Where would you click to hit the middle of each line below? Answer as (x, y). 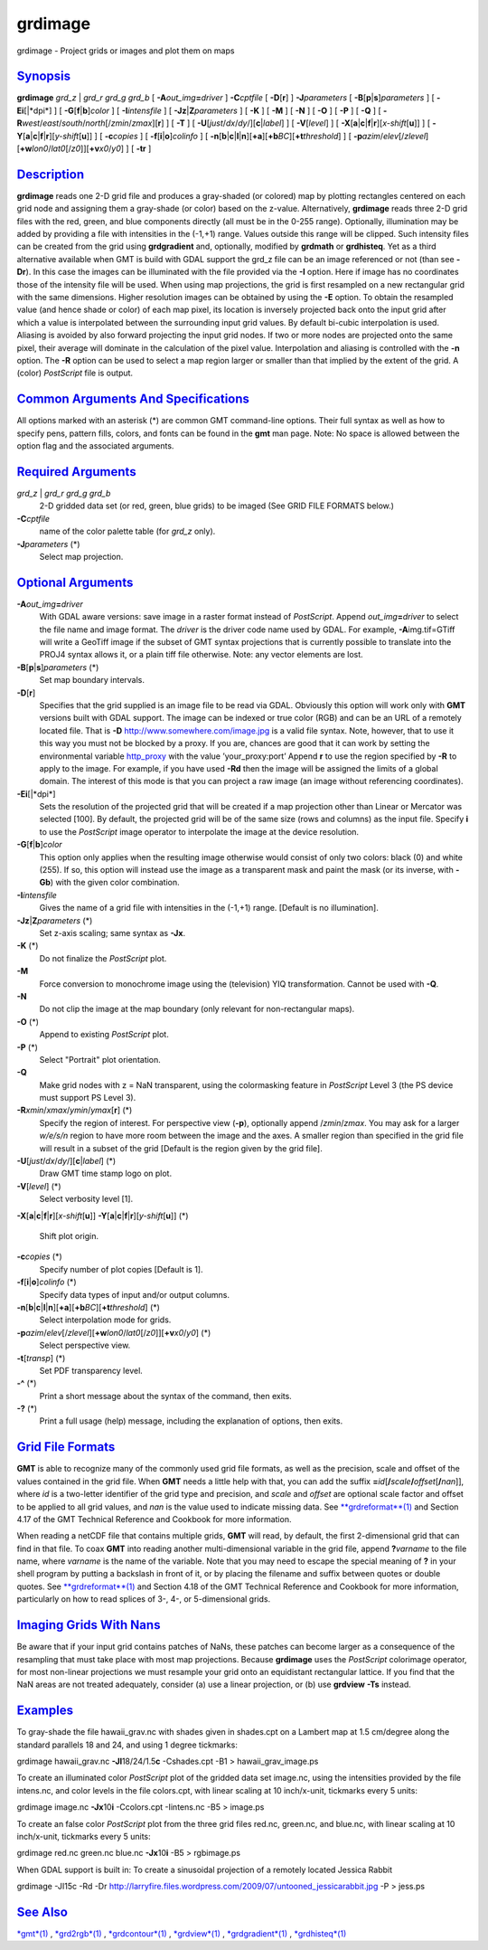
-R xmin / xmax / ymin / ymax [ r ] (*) (75, 1110)
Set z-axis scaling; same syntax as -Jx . (112, 933)
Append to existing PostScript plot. (104, 1035)
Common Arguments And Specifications (133, 399)
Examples (45, 1711)
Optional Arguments (75, 582)
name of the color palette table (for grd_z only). (127, 531)
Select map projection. (81, 556)
